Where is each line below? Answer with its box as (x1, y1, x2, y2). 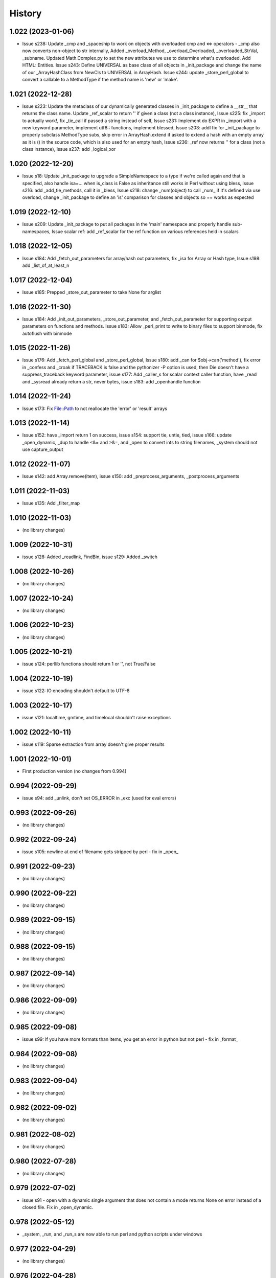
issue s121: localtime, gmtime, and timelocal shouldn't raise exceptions (22, 715, 171, 721)
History (9, 8, 42, 19)
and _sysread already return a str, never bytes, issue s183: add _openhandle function (22, 378, 201, 384)
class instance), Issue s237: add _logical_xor (22, 146, 116, 152)
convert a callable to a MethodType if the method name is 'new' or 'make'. (22, 77, 178, 83)
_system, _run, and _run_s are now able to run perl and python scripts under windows (22, 1231, 202, 1237)
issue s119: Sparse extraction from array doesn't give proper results (22, 741, 165, 747)
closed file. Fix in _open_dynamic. (22, 1204, 94, 1210)
